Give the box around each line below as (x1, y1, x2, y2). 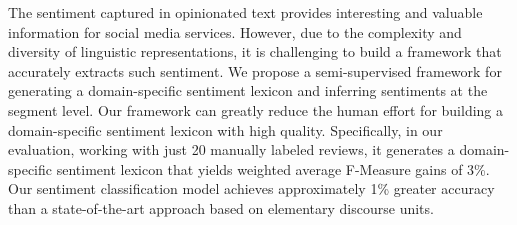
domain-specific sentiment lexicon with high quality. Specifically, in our (8, 119, 443, 140)
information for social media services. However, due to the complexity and (8, 21, 462, 42)
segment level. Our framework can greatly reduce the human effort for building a (8, 99, 504, 120)
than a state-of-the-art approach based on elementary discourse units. (8, 197, 434, 218)
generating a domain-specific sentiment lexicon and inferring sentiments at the (8, 80, 488, 101)
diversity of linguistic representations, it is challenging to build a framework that (8, 41, 502, 62)
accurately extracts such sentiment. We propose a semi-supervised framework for (8, 60, 502, 81)
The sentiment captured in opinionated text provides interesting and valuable (8, 2, 483, 22)
